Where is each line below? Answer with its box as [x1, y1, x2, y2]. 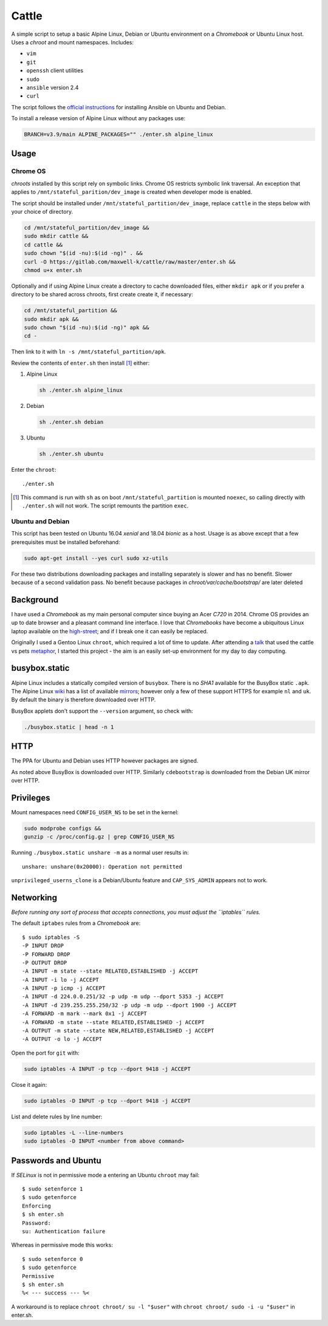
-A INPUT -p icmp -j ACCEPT [22, 985, 106, 992]
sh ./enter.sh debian [39, 419, 104, 426]
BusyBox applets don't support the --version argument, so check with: [11, 707, 194, 715]
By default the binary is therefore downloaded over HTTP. [11, 696, 156, 704]
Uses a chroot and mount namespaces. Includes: [11, 38, 134, 46]
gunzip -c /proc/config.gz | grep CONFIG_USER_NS [24, 834, 175, 840]
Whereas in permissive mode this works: [11, 1242, 114, 1249]
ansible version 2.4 [26, 84, 79, 91]
